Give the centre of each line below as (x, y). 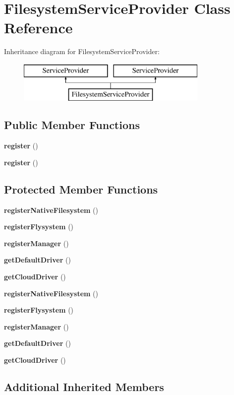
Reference (38, 28)
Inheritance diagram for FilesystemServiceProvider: (82, 51)
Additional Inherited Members (84, 387)
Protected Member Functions (81, 189)
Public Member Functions (72, 125)
